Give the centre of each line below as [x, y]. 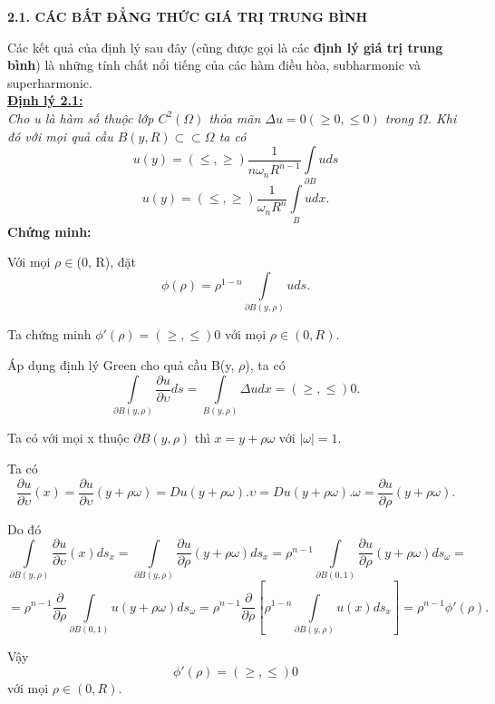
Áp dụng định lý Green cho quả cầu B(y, [121, 364]
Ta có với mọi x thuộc [68, 438]
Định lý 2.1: [45, 100]
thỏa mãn [235, 117]
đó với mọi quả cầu [60, 136]
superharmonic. [50, 82]
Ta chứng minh [49, 334]
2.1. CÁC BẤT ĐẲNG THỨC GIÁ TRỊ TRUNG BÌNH [188, 16]
